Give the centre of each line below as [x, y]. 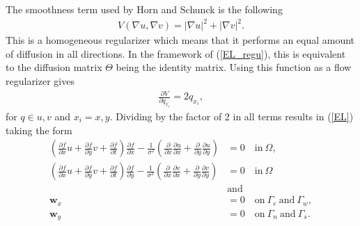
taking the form [39, 130]
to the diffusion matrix [54, 67]
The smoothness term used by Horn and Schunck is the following [144, 9]
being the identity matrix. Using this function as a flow [234, 67]
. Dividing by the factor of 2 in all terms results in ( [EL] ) [232, 116]
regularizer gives [40, 80]
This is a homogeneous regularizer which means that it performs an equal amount [180, 40]
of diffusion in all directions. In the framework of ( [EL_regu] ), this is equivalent [176, 53]
